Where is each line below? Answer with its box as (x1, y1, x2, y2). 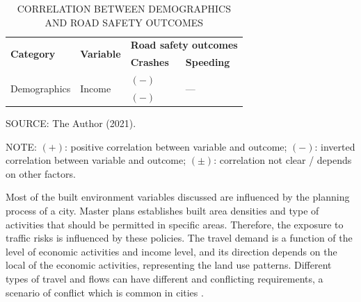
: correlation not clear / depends (214, 153, 352, 167)
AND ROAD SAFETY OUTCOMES (45, 15, 204, 29)
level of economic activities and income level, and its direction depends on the (6, 244, 337, 258)
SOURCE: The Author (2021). (6, 116, 136, 131)
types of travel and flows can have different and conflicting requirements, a (6, 271, 323, 285)
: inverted (314, 139, 355, 153)
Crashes (130, 55, 169, 69)
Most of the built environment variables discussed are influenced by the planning (6, 190, 350, 204)
